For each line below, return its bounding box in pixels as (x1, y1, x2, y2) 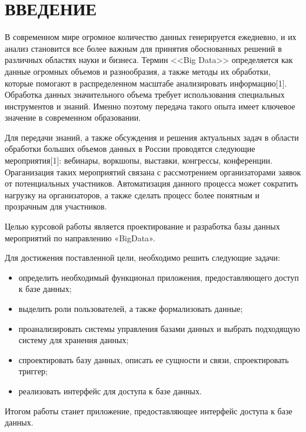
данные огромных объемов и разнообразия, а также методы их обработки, (5, 65, 271, 77)
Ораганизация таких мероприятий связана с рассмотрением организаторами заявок (5, 165, 301, 178)
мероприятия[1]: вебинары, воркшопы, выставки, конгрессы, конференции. (5, 154, 272, 167)
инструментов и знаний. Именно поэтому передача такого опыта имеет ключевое (5, 99, 295, 112)
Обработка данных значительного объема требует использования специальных (5, 88, 285, 101)
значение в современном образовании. (5, 111, 141, 124)
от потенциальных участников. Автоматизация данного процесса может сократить (5, 177, 298, 190)
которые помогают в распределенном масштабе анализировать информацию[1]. (5, 77, 287, 89)
